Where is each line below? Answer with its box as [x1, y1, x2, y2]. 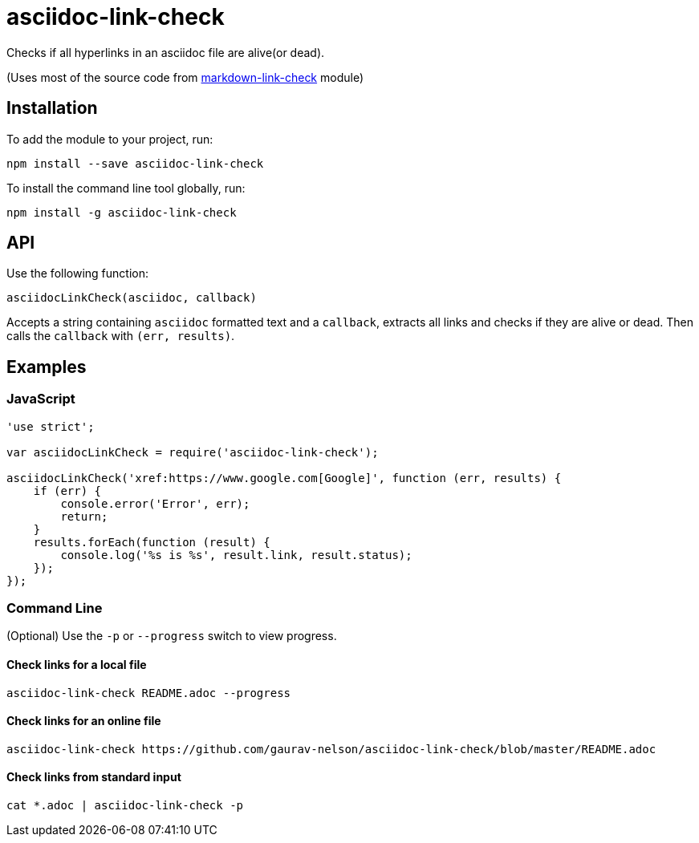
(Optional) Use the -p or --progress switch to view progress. [6, 629, 337, 643]
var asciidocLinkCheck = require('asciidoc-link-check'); [6, 445, 379, 459]
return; [60, 509, 108, 523]
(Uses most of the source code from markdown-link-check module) [6, 70, 364, 84]
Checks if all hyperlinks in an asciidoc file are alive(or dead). [6, 45, 325, 59]
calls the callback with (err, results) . [6, 329, 235, 343]
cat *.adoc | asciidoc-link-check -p [6, 799, 244, 813]
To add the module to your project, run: [6, 132, 213, 146]
